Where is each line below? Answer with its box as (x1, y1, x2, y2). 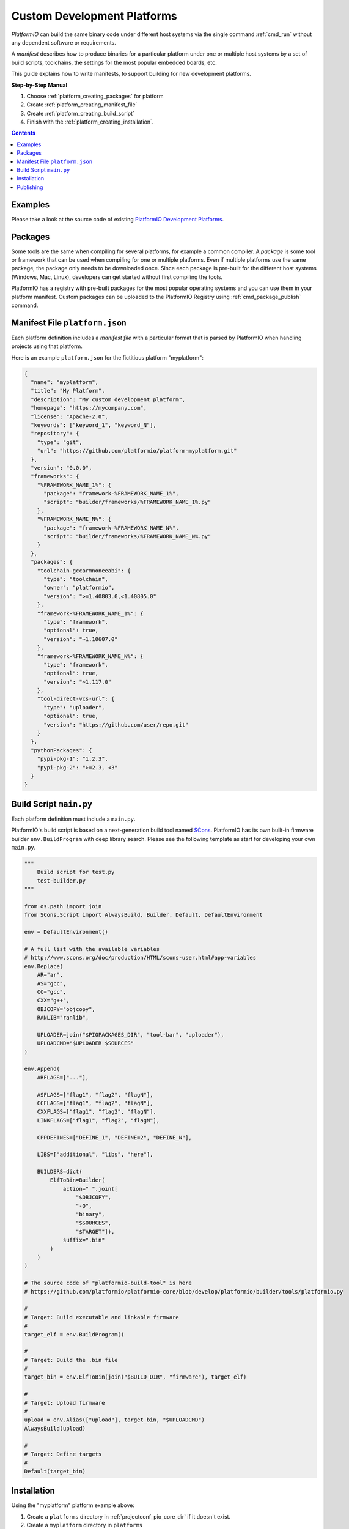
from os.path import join (24, 903, 102, 909)
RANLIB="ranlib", (37, 1014, 89, 1021)
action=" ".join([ (62, 1185, 119, 1192)
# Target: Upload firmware (24, 1399, 105, 1406)
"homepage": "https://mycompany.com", (31, 404, 147, 412)
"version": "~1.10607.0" (43, 635, 119, 642)
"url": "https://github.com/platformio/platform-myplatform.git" (37, 447, 237, 454)
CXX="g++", (37, 997, 70, 1004)
